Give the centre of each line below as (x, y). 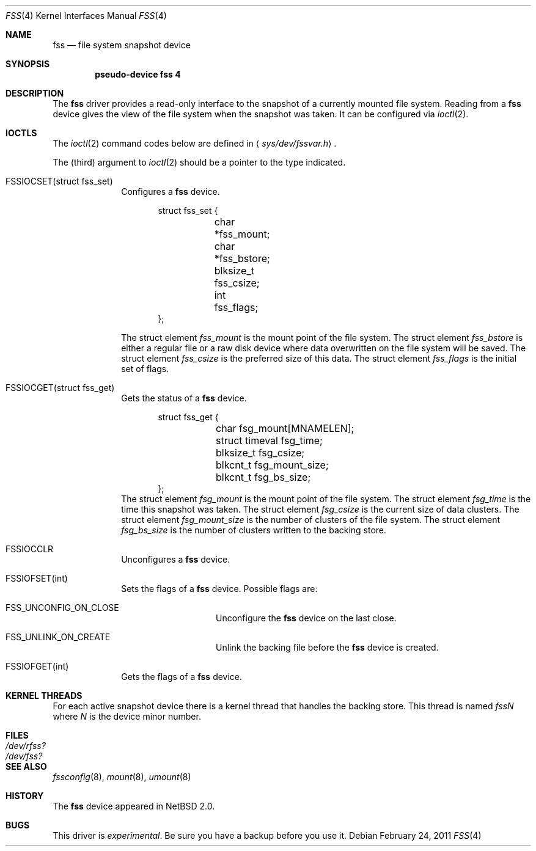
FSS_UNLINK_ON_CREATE (58, 637)
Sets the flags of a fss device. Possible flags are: (219, 589)
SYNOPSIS (28, 64)
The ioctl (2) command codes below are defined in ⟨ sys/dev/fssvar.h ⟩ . (195, 143)
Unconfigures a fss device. (176, 559)
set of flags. (145, 369)
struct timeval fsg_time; (269, 440)
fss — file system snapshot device (122, 45)
